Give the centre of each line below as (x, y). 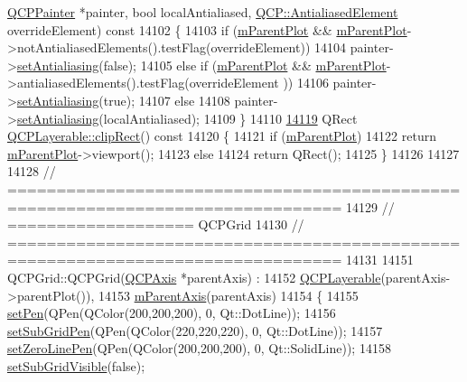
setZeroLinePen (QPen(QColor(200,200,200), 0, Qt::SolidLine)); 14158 (199, 348)
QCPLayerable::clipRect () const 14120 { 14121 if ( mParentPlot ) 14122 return (222, 136)
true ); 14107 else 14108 (167, 100)
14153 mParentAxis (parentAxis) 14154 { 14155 (228, 295)
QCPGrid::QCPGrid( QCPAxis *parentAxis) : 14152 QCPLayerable (194, 277)
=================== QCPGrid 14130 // (156, 224)
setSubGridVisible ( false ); (76, 365)
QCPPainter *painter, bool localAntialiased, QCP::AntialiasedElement (203, 12)
